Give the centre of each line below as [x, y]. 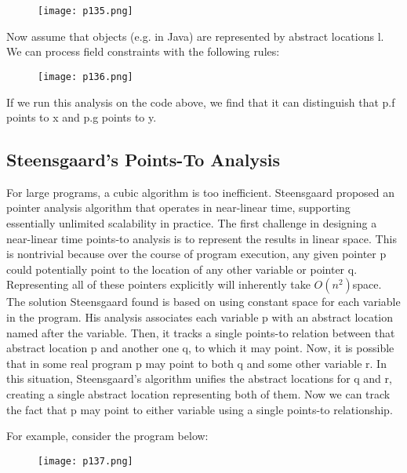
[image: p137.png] [85, 461]
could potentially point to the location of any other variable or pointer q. [182, 269]
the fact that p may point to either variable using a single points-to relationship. [200, 409]
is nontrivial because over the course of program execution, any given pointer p [196, 254]
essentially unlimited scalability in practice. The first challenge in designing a [192, 223]
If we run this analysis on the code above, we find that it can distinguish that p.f [201, 102]
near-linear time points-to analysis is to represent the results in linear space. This [202, 238]
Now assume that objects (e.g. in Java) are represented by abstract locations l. [195, 36]
